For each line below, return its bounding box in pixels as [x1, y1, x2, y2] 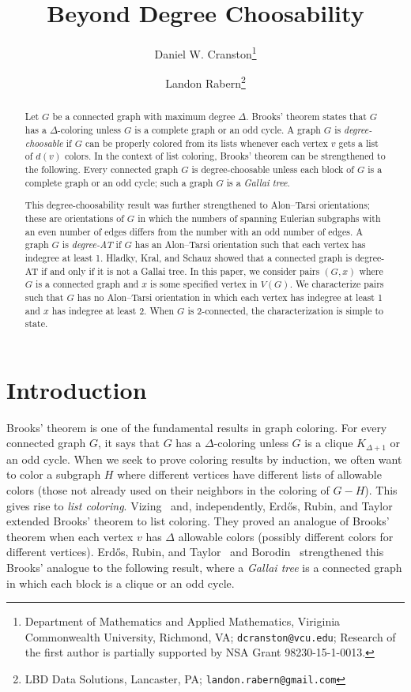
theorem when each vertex [6, 528, 134, 544]
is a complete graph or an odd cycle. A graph [134, 123, 321, 137]
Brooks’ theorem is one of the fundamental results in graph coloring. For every [6, 419, 387, 435]
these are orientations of [25, 211, 124, 224]
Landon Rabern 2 [165, 73, 246, 92]
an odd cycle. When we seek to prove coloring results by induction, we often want [6, 450, 402, 467]
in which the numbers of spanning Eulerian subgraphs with [138, 211, 381, 224]
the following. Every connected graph [25, 163, 179, 176]
